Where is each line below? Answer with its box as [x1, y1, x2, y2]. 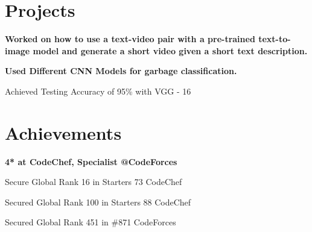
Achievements [5, 120, 122, 145]
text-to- [258, 33, 291, 45]
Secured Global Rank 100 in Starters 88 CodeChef [5, 195, 191, 208]
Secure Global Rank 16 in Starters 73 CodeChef [5, 175, 182, 188]
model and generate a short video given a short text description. [33, 44, 308, 57]
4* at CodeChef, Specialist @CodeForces [5, 155, 177, 168]
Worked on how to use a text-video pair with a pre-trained [5, 33, 255, 45]
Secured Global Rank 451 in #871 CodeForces [5, 216, 176, 228]
